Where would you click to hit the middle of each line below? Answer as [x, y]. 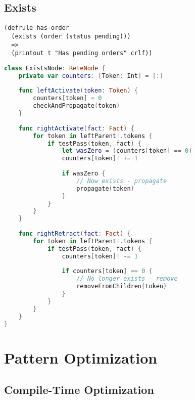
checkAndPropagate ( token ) [77, 106]
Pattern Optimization [81, 357]
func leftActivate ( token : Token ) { [78, 91]
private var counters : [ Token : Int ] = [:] [91, 76]
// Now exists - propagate [122, 181]
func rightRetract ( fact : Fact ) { [75, 234]
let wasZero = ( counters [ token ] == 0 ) [127, 151]
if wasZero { [84, 174]
